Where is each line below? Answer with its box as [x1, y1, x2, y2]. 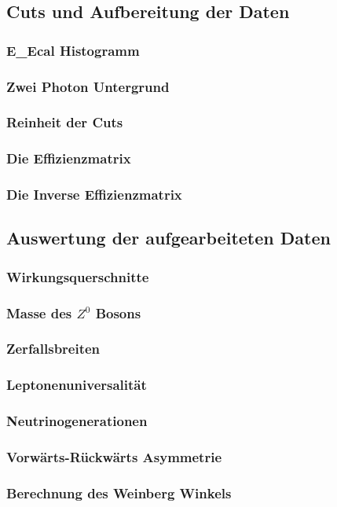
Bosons [95, 303, 141, 322]
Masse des [6, 303, 72, 322]
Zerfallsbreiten [6, 339, 101, 358]
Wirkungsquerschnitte [6, 266, 149, 286]
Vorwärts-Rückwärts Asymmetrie [6, 446, 222, 466]
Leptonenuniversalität [6, 375, 147, 395]
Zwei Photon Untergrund [6, 76, 170, 96]
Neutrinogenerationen [6, 411, 148, 431]
